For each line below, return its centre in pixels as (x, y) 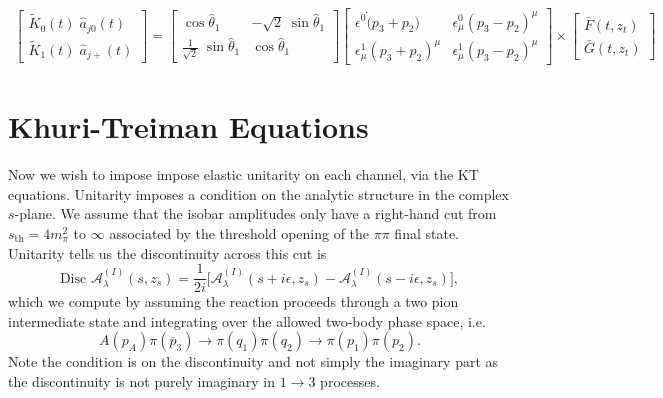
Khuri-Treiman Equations (188, 126)
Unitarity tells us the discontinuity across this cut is (167, 252)
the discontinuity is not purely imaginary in (142, 381)
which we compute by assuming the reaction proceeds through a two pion (233, 301)
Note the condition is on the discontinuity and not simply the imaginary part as (253, 361)
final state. (427, 233)
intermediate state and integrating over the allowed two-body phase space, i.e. (247, 320)
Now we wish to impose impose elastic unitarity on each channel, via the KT (243, 174)
